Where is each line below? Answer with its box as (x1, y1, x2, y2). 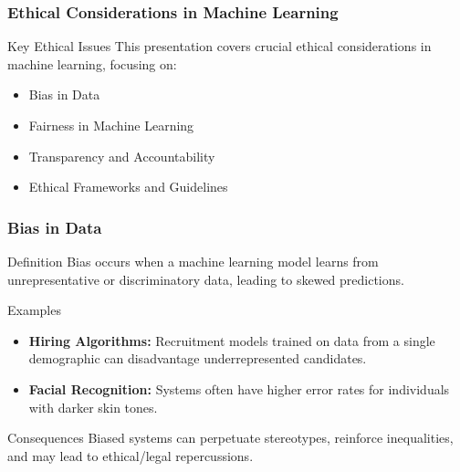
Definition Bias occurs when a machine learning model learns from (7, 252, 379, 270)
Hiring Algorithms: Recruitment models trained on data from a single (28, 330, 435, 350)
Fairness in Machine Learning (28, 116, 194, 134)
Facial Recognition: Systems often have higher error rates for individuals (28, 379, 450, 398)
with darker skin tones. (28, 397, 158, 416)
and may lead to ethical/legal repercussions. (7, 446, 254, 465)
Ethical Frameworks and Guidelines (28, 177, 228, 196)
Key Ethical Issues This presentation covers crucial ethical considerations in (7, 37, 432, 56)
